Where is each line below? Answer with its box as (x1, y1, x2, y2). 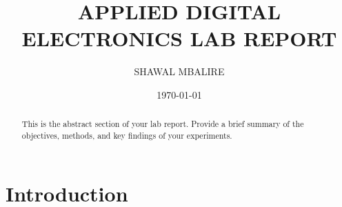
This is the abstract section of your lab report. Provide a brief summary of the (21, 118, 304, 130)
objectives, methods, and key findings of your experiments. (21, 129, 232, 141)
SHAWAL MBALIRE (134, 64, 225, 79)
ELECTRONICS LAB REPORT (21, 24, 337, 52)
